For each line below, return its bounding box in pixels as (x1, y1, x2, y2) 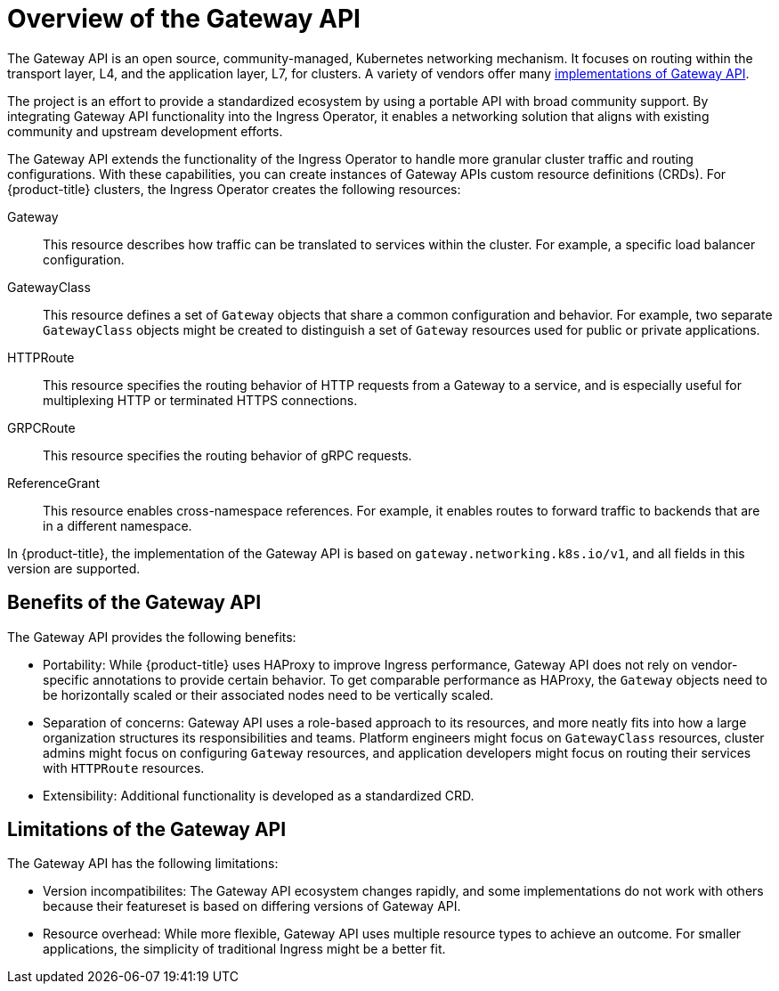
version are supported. (7, 560, 141, 576)
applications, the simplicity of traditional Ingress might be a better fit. (43, 941, 446, 957)
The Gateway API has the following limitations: (7, 856, 279, 872)
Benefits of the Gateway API (7, 591, 262, 614)
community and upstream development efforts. (7, 123, 283, 139)
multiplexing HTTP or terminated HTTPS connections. (43, 392, 358, 408)
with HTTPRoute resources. (43, 759, 205, 776)
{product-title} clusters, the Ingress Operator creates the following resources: (7, 181, 461, 197)
